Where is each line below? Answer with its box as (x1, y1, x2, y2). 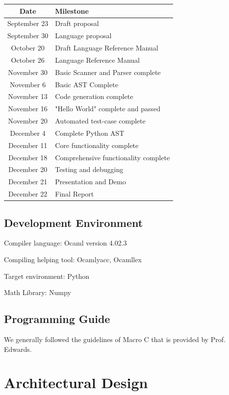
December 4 (10, 127, 46, 138)
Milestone (55, 5, 89, 16)
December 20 (8, 164, 48, 174)
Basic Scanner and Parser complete (55, 67, 161, 77)
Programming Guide (4, 311, 110, 326)
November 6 (10, 79, 46, 89)
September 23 (7, 18, 49, 28)
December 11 (8, 140, 48, 150)
